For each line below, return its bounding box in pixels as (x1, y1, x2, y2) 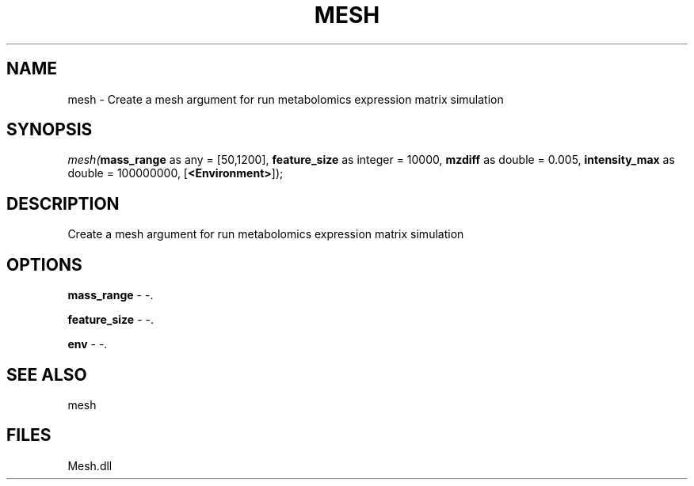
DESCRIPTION (6, 193, 120, 214)
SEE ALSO (6, 364, 87, 385)
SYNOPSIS (6, 120, 93, 140)
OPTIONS (6, 254, 82, 275)
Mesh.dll (67, 458, 112, 473)
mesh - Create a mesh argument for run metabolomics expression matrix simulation (67, 92, 504, 106)
